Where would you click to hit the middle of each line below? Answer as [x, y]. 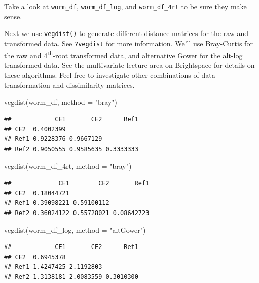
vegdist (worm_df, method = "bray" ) [61, 102]
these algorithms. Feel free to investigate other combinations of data [110, 75]
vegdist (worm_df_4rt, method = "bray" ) [68, 166]
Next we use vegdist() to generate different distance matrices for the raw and [126, 33]
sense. [13, 16]
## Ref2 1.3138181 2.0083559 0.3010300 [71, 277]
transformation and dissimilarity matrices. [69, 85]
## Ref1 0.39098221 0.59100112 [57, 203]
